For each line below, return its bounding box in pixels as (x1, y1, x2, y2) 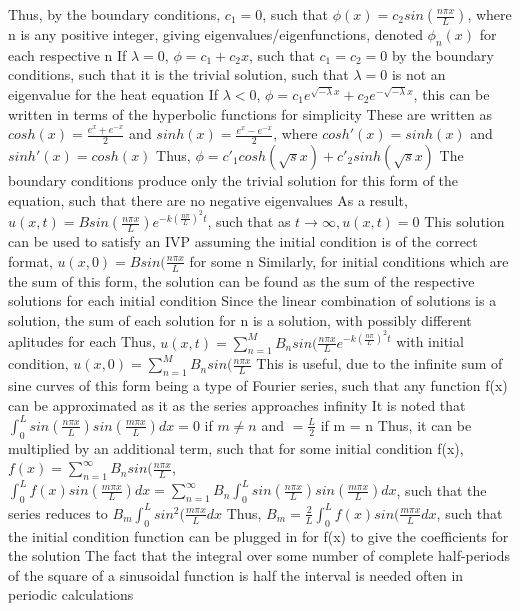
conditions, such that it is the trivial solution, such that (8, 64, 349, 85)
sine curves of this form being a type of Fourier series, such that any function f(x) (8, 375, 508, 396)
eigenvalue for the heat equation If (8, 83, 219, 104)
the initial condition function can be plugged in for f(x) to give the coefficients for (8, 525, 509, 546)
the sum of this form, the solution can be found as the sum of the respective (8, 270, 475, 291)
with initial (396, 331, 464, 352)
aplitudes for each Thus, (8, 331, 156, 352)
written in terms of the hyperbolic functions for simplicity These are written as (8, 103, 493, 124)
